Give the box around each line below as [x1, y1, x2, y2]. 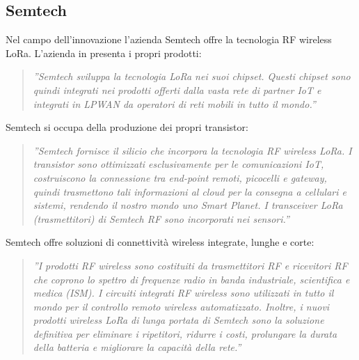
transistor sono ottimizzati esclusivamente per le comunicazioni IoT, [33, 157, 324, 171]
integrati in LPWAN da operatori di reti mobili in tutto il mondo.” [33, 96, 316, 111]
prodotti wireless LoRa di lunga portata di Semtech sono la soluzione [33, 313, 324, 327]
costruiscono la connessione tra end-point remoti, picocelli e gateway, [33, 170, 327, 185]
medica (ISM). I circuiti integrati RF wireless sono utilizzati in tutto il [33, 285, 334, 300]
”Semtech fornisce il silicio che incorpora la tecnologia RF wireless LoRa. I [33, 143, 352, 157]
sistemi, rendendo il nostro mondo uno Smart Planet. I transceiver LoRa [33, 198, 343, 212]
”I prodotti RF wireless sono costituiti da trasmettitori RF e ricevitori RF [33, 258, 348, 272]
